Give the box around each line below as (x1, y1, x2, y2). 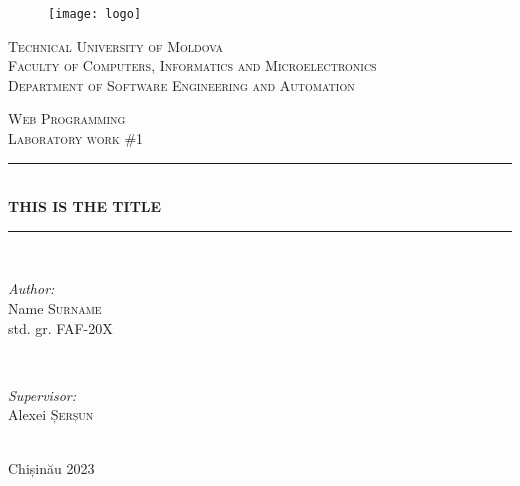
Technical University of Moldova (8, 35, 224, 56)
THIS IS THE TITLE (8, 196, 162, 217)
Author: (8, 278, 55, 299)
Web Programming (8, 108, 126, 129)
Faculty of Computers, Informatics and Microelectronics (8, 55, 377, 76)
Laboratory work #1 (8, 128, 144, 149)
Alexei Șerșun (8, 404, 94, 425)
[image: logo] (48, 7, 142, 21)
